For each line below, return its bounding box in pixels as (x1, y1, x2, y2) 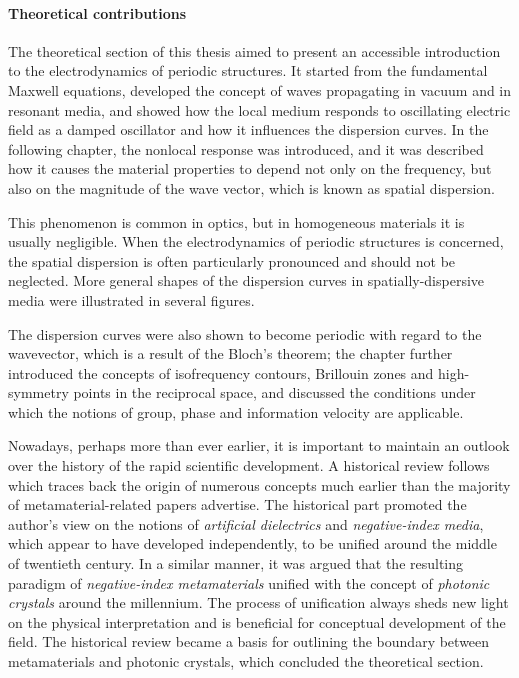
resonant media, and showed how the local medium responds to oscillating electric (8, 99, 511, 120)
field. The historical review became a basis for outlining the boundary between (8, 631, 490, 652)
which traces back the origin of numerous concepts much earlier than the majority (8, 474, 511, 495)
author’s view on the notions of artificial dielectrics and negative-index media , (8, 513, 484, 534)
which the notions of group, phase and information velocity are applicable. (8, 401, 464, 422)
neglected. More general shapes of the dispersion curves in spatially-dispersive (8, 270, 485, 291)
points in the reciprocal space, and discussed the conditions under (73, 382, 476, 403)
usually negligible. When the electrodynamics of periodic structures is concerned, (8, 231, 504, 252)
